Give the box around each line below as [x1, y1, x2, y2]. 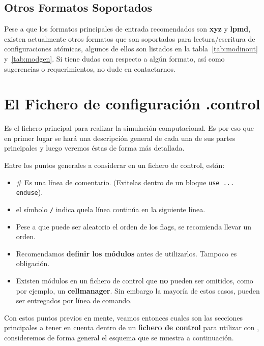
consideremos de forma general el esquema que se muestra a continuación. [4, 332, 234, 342]
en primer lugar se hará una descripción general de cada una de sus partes [4, 132, 236, 143]
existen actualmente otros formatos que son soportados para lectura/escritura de [4, 33, 255, 44]
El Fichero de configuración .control [4, 93, 260, 114]
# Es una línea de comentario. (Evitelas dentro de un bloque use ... [16, 177, 234, 187]
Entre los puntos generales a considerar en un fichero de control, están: [4, 160, 225, 170]
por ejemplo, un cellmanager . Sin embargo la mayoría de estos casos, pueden [16, 285, 260, 296]
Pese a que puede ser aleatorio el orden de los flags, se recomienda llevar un [16, 221, 252, 232]
